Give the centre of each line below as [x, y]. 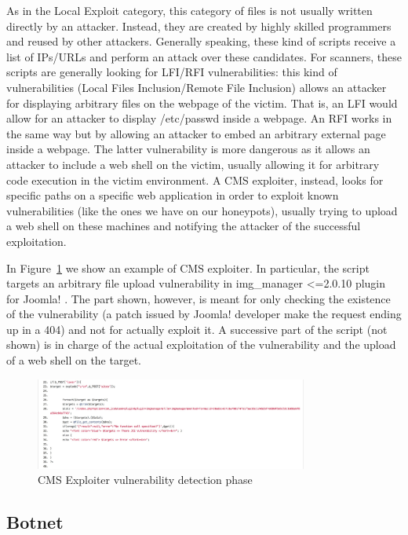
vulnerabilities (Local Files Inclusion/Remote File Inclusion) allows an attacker [197, 87]
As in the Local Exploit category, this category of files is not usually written [189, 10]
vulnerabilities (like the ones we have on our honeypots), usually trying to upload [202, 210]
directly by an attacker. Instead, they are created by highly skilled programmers [199, 26]
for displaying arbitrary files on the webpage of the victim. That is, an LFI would [202, 103]
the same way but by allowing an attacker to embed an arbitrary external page [196, 133]
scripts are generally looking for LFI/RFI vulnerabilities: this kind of [172, 72]
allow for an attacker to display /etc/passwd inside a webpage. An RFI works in [199, 118]
